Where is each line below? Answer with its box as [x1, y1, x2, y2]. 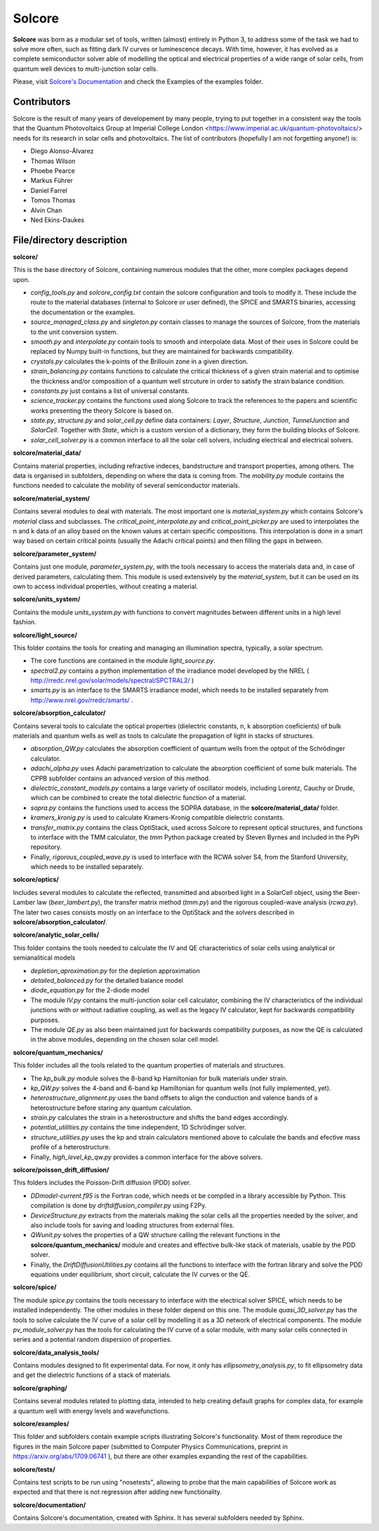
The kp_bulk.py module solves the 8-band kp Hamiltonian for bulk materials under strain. [30, 1074, 288, 1083]
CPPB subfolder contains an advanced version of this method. [30, 774, 211, 782]
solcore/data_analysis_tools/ [13, 1348, 100, 1357]
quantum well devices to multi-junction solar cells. [13, 64, 158, 73]
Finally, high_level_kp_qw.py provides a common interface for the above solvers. [30, 1153, 263, 1161]
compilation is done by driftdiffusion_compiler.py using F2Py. [30, 1201, 207, 1210]
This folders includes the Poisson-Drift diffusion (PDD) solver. [13, 1178, 192, 1187]
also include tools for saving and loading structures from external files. [30, 1220, 235, 1229]
